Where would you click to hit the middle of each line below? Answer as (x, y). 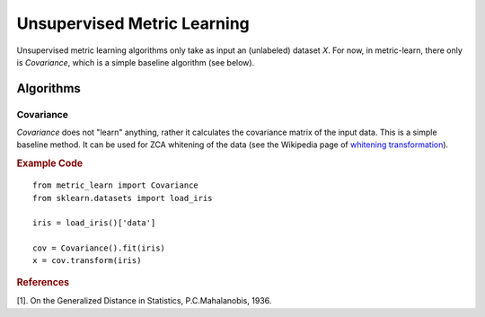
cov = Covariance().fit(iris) (99, 248)
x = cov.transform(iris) (87, 261)
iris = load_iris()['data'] (94, 223)
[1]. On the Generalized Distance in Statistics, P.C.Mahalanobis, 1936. (144, 301)
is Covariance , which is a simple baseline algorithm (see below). (136, 62)
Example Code (50, 163)
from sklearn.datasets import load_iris (123, 198)
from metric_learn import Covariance (116, 185)
